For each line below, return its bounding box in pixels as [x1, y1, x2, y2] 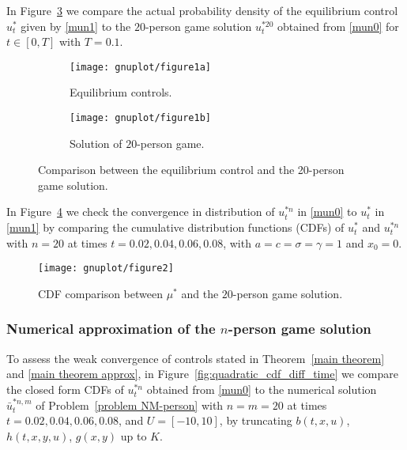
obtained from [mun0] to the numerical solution [146, 380, 377, 397]
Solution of [70, 134, 122, 151]
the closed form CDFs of [6, 380, 124, 397]
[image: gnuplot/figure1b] [70, 112, 211, 124]
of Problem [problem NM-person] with [36, 396, 224, 413]
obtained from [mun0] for [277, 17, 399, 34]
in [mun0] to [297, 203, 357, 220]
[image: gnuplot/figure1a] [70, 61, 211, 73]
